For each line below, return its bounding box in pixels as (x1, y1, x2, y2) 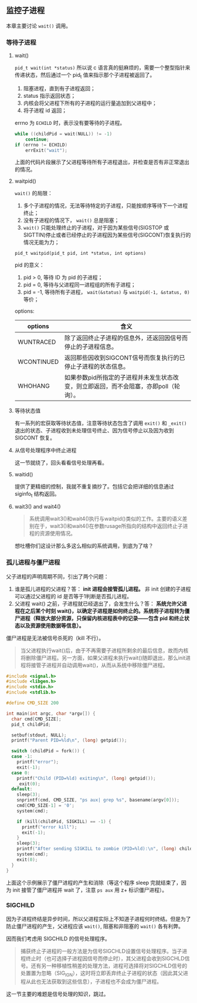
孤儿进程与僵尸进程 (6, 558, 60, 567)
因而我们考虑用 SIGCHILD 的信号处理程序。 (6, 935, 110, 942)
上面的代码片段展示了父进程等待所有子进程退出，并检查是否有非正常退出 (14, 159, 189, 166)
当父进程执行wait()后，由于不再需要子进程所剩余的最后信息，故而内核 (20, 647, 189, 654)
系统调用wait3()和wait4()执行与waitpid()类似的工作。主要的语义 (29, 515, 183, 523)
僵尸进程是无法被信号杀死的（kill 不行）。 (6, 634, 104, 642)
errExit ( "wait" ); (25, 147, 67, 153)
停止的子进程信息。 (64, 343, 118, 351)
